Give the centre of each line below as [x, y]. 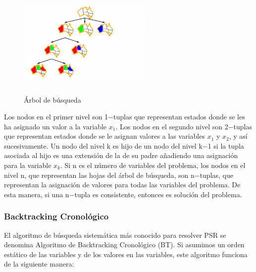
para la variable [28, 165]
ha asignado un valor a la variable [55, 126]
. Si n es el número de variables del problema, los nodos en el [153, 165]
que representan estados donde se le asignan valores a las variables [104, 136]
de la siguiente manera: [39, 264]
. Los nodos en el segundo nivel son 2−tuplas [184, 126]
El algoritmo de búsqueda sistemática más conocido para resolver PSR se [115, 235]
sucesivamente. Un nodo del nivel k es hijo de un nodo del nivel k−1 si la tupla [124, 145]
